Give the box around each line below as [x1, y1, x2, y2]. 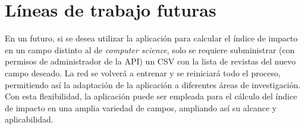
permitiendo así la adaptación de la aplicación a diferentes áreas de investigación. [5, 78, 301, 91]
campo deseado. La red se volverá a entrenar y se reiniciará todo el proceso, [5, 66, 281, 79]
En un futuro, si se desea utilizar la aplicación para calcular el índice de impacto [5, 32, 298, 44]
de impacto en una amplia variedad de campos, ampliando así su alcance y [5, 101, 277, 114]
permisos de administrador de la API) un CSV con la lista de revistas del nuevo [5, 55, 296, 67]
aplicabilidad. [5, 113, 54, 125]
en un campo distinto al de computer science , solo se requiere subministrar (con [5, 43, 295, 56]
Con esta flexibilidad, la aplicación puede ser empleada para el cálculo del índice [5, 90, 297, 102]
